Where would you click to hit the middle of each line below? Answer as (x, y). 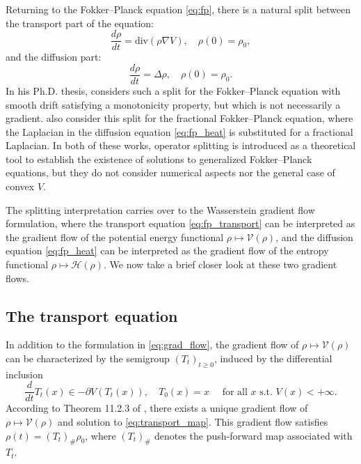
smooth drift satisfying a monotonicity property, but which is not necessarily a (173, 104)
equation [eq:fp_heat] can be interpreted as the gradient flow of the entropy (167, 250)
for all (235, 392)
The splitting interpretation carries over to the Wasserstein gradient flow (160, 209)
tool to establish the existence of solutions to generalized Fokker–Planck (159, 158)
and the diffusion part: (54, 57)
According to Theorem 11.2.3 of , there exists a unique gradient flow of (157, 408)
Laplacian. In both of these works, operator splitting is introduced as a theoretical (181, 145)
